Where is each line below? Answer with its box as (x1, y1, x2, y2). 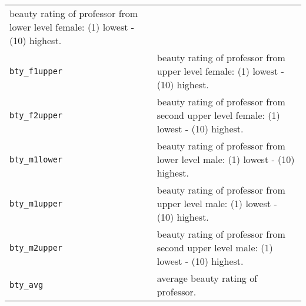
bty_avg (9, 280, 44, 290)
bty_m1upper (9, 198, 63, 208)
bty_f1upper (9, 66, 63, 76)
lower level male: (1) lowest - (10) (157, 152, 295, 166)
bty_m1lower (9, 154, 63, 164)
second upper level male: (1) (157, 241, 273, 254)
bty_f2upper (9, 110, 63, 120)
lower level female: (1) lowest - (9, 20, 135, 34)
